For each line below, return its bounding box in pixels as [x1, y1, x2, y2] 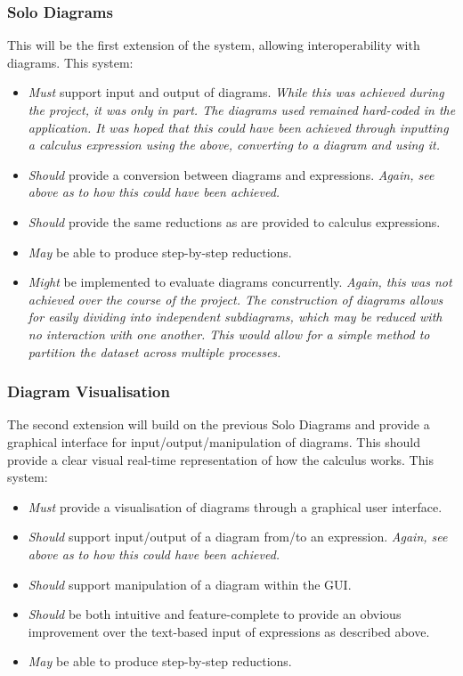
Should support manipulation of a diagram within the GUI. [28, 574, 352, 593]
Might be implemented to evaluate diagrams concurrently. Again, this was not [28, 273, 452, 291]
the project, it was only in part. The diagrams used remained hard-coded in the [28, 101, 456, 118]
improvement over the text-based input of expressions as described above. [28, 622, 430, 640]
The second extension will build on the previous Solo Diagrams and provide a [7, 415, 430, 434]
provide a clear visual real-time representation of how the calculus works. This [7, 450, 434, 468]
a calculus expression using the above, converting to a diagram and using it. [28, 135, 441, 154]
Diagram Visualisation [7, 380, 170, 403]
